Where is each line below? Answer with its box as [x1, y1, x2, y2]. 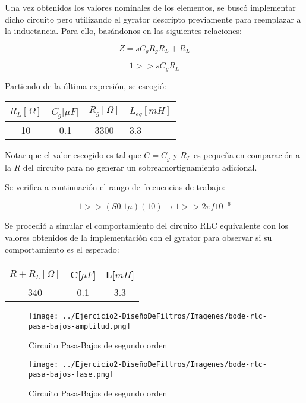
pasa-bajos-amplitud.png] [29, 322, 131, 330]
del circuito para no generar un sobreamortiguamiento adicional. [23, 160, 257, 173]
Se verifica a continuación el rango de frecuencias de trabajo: [5, 181, 225, 193]
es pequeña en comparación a [193, 149, 300, 161]
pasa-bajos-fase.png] [29, 370, 114, 379]
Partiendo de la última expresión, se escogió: [5, 79, 166, 92]
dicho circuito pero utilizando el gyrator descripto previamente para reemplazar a [5, 12, 301, 25]
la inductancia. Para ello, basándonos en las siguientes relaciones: [5, 24, 242, 37]
